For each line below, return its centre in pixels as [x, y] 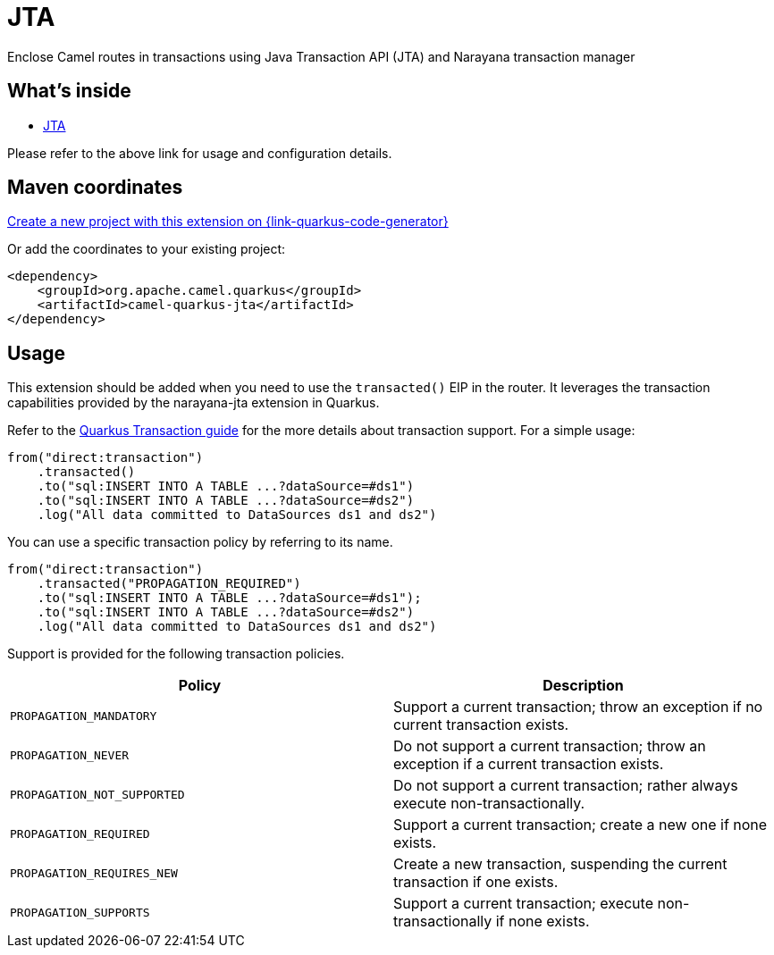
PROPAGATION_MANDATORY [84, 716]
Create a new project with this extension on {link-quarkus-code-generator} [228, 222]
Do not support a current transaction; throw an [550, 746]
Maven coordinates [95, 188]
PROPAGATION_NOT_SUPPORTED [97, 794]
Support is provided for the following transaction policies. [176, 654]
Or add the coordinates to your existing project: [147, 249]
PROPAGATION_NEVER [70, 755]
